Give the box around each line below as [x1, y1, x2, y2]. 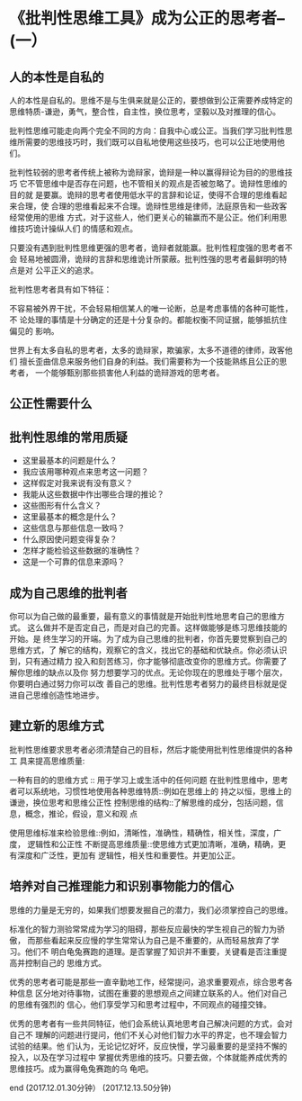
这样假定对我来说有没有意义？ [22, 478, 133, 489]
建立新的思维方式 [9, 718, 104, 734]
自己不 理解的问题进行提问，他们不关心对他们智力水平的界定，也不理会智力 [9, 1029, 288, 1040]
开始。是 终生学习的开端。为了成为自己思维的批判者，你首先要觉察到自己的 [9, 634, 288, 645]
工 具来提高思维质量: [9, 755, 85, 766]
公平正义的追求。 [34, 265, 99, 275]
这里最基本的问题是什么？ [22, 456, 118, 466]
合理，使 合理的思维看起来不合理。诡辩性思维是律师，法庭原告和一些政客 [16, 201, 288, 212]
